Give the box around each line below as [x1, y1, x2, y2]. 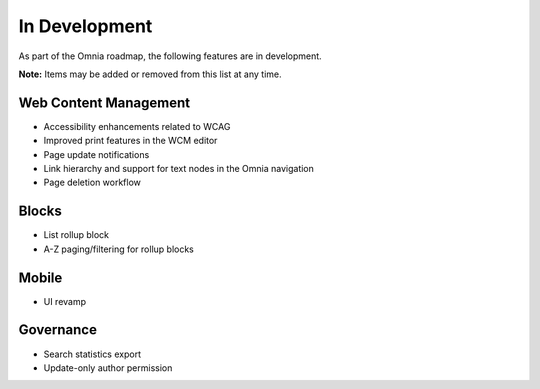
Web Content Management [18, 94, 190, 111]
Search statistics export [43, 348, 142, 360]
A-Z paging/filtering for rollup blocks [43, 243, 194, 255]
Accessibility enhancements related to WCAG [43, 120, 231, 132]
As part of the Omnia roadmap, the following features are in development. [18, 50, 322, 62]
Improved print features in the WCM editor [43, 135, 218, 147]
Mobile [18, 269, 63, 286]
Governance [18, 321, 97, 339]
